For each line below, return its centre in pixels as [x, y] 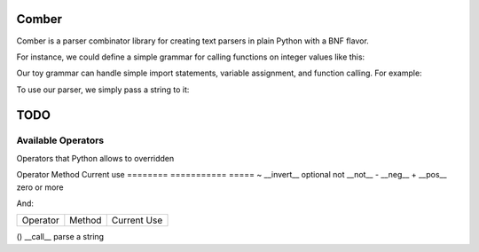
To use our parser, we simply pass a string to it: [103, 90]
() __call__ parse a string [60, 237]
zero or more [40, 187]
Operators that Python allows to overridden [95, 158]
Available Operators [60, 140]
